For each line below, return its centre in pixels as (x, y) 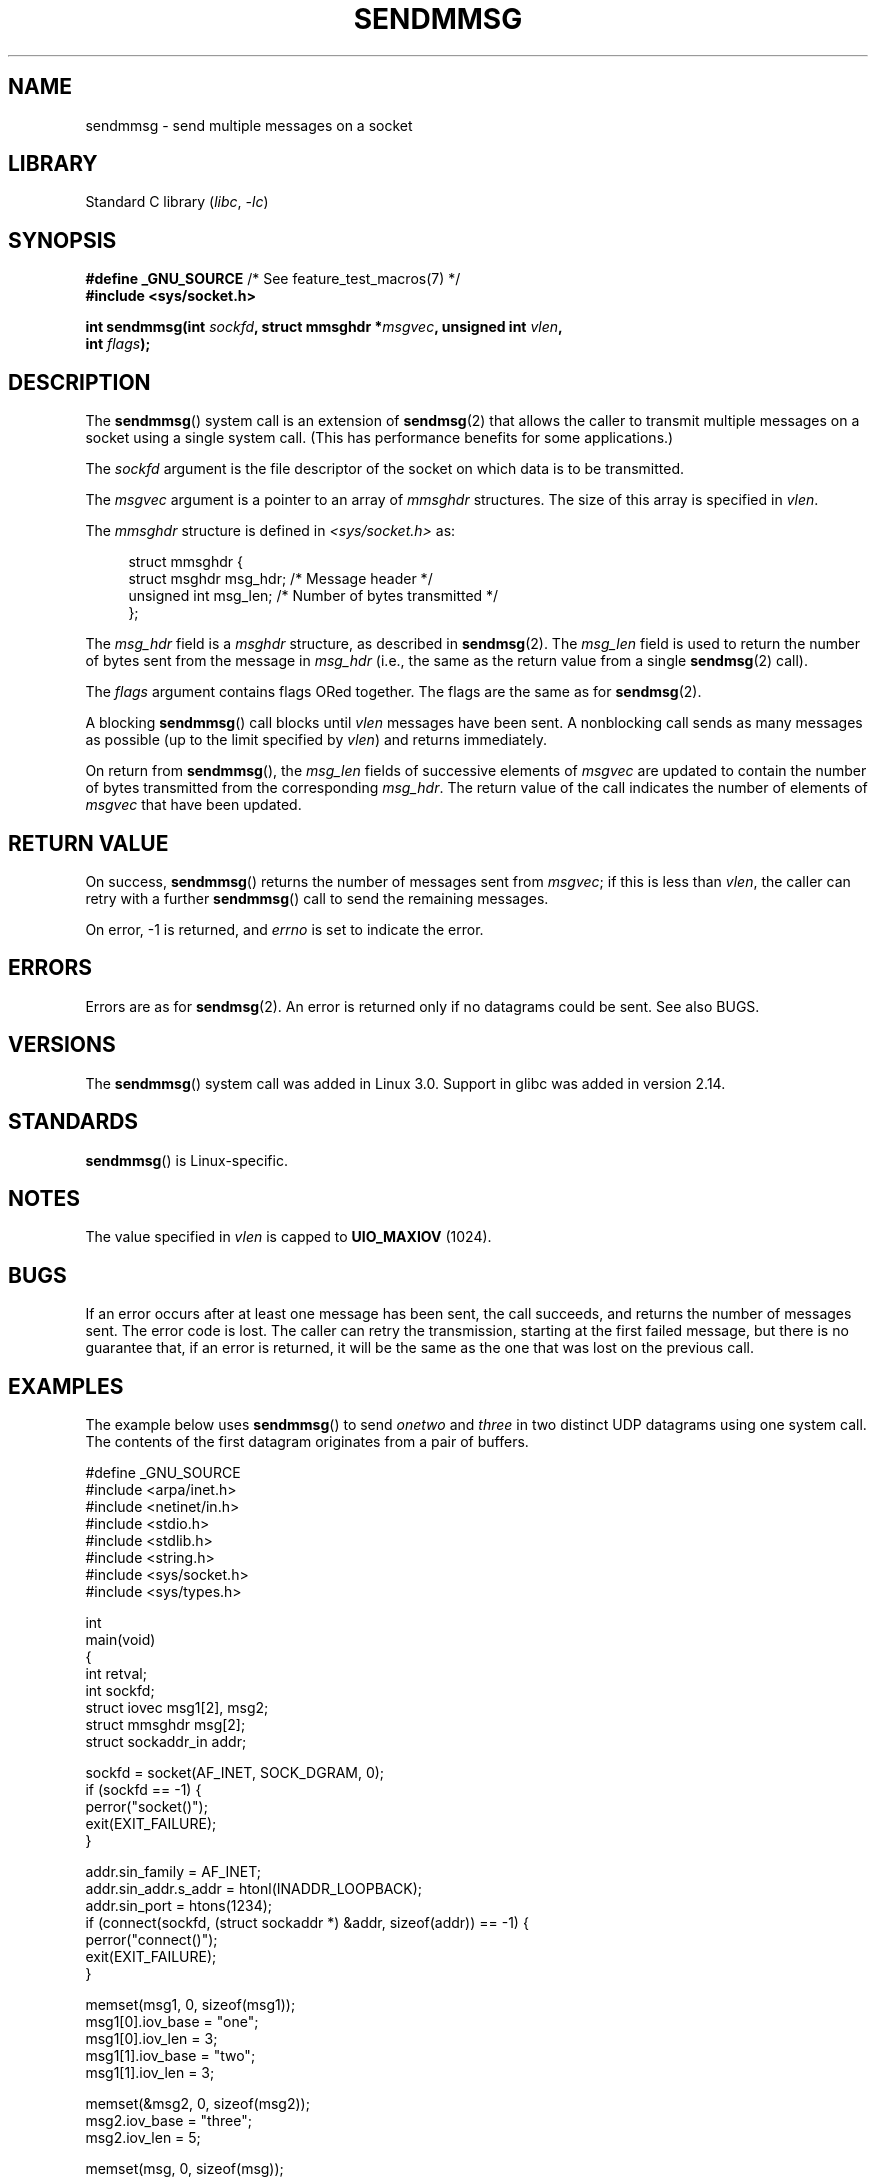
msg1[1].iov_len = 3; (150, 2073)
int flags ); (118, 344)
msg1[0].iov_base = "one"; (172, 2022)
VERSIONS (62, 1045)
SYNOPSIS (62, 240)
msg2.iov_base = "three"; (168, 2121)
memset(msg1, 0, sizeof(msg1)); (190, 2005)
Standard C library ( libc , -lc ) (177, 202)
